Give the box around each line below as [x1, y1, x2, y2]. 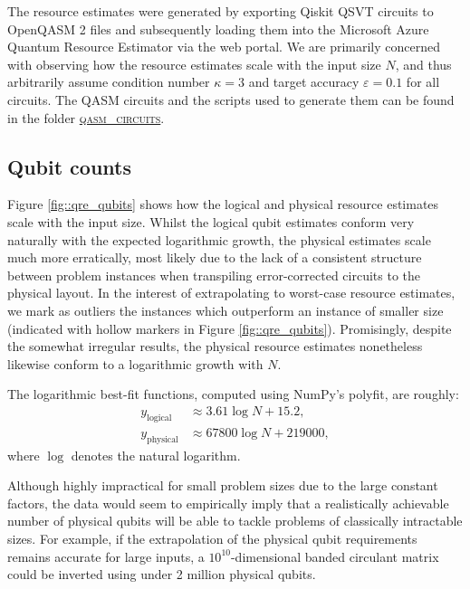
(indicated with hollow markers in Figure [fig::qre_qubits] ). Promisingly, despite [7, 318, 452, 337]
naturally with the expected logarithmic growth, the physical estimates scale [7, 230, 431, 249]
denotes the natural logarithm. [71, 445, 241, 464]
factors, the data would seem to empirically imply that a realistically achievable [7, 493, 449, 512]
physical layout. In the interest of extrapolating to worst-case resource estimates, [7, 283, 456, 302]
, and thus [395, 54, 452, 73]
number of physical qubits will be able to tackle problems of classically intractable [7, 511, 463, 530]
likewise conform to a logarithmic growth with [7, 354, 264, 373]
